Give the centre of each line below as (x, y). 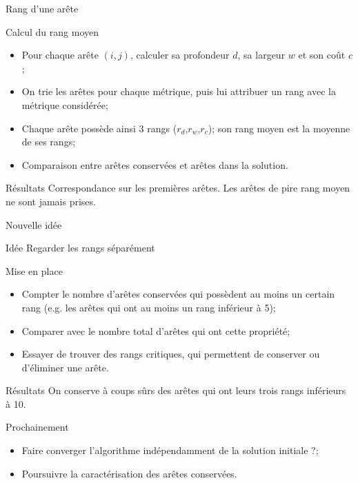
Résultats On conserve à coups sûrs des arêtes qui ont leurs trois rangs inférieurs (176, 390)
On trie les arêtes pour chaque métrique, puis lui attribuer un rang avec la (179, 91)
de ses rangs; (49, 142)
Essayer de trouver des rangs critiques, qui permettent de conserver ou (171, 354)
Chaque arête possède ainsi (79, 128)
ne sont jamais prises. (51, 201)
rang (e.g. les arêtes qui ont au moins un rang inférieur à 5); (149, 307)
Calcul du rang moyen (52, 31)
